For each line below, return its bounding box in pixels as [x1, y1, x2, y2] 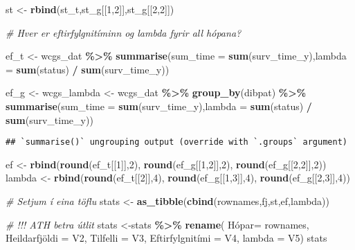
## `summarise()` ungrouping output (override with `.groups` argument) [6, 137, 347, 148]
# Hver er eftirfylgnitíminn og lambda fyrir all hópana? [6, 25, 242, 39]
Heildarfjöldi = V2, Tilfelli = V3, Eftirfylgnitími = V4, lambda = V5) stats [6, 231, 327, 245]
